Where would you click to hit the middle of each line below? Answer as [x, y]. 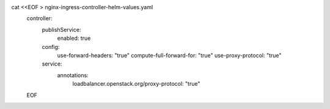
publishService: [61, 29]
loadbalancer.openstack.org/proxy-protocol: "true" [136, 84]
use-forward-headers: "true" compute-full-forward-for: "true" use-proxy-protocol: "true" [169, 55]
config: [51, 47]
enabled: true [74, 38]
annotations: [73, 75]
